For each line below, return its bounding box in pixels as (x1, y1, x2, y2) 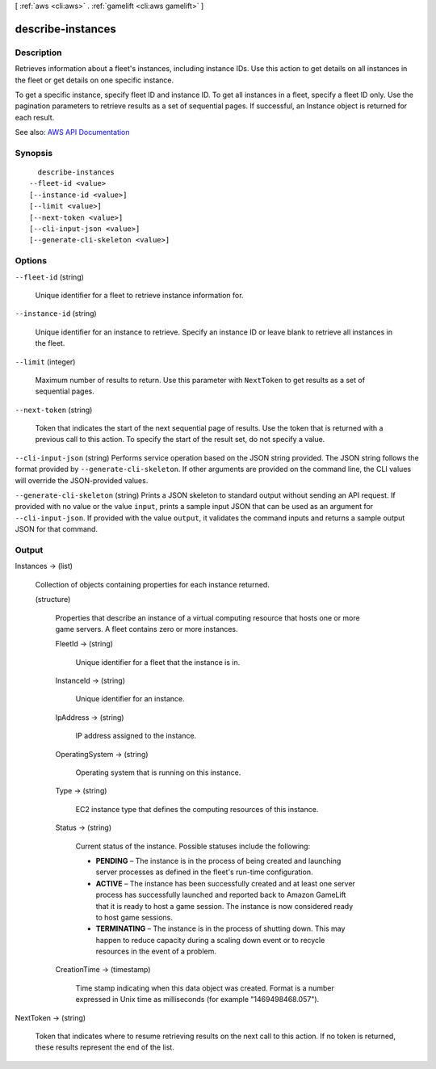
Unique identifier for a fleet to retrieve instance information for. (35, 290, 244, 300)
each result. (15, 112, 55, 122)
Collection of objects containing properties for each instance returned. (35, 579, 270, 589)
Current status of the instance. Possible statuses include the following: (75, 841, 311, 851)
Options (15, 255, 48, 267)
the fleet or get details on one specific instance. (15, 75, 174, 85)
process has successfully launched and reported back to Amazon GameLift (95, 890, 346, 900)
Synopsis (15, 147, 52, 158)
